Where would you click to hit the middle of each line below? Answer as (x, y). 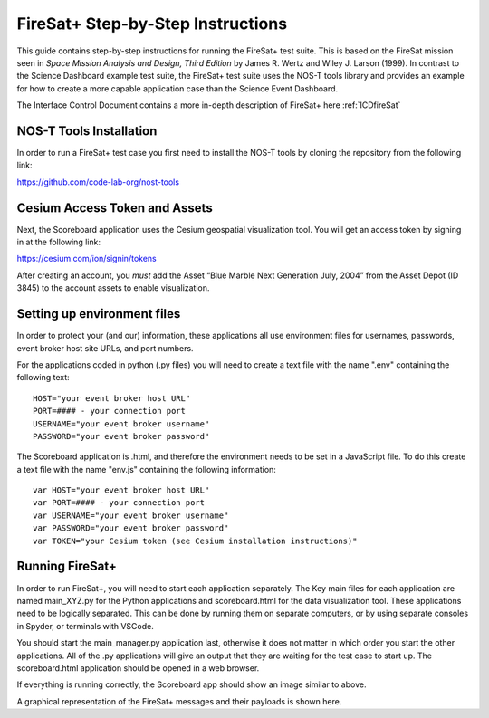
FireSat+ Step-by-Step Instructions (152, 24)
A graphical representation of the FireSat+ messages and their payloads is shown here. (179, 701)
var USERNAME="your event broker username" (131, 515)
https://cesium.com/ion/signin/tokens (87, 259)
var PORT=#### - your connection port (119, 503)
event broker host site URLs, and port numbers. (105, 348)
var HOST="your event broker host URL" (121, 490)
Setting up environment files (99, 314)
